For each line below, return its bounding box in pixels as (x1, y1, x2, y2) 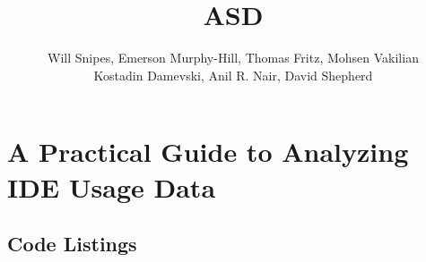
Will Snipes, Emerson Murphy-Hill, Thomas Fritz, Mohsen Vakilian (48, 48, 419, 67)
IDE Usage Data (7, 168, 216, 205)
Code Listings (7, 230, 137, 258)
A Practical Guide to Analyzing (7, 133, 409, 170)
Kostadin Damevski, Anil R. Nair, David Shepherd (93, 65, 373, 84)
